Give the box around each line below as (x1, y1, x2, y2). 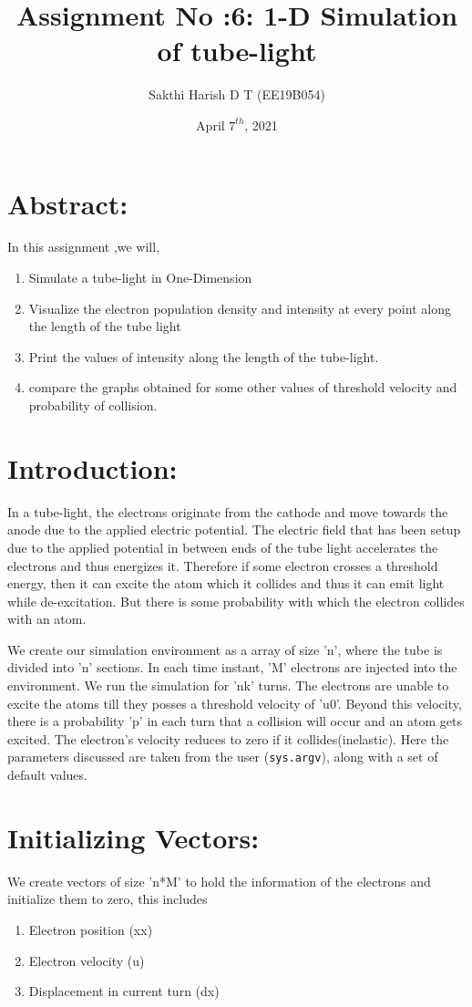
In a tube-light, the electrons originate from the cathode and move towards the (7, 502, 448, 521)
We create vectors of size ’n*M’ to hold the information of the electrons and (7, 871, 431, 890)
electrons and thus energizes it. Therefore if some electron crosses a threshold (7, 555, 438, 575)
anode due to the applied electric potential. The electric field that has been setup (7, 520, 461, 539)
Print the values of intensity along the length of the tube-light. (28, 347, 379, 366)
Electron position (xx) (28, 920, 153, 939)
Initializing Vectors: (7, 818, 260, 856)
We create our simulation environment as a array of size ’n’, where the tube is (7, 639, 443, 659)
